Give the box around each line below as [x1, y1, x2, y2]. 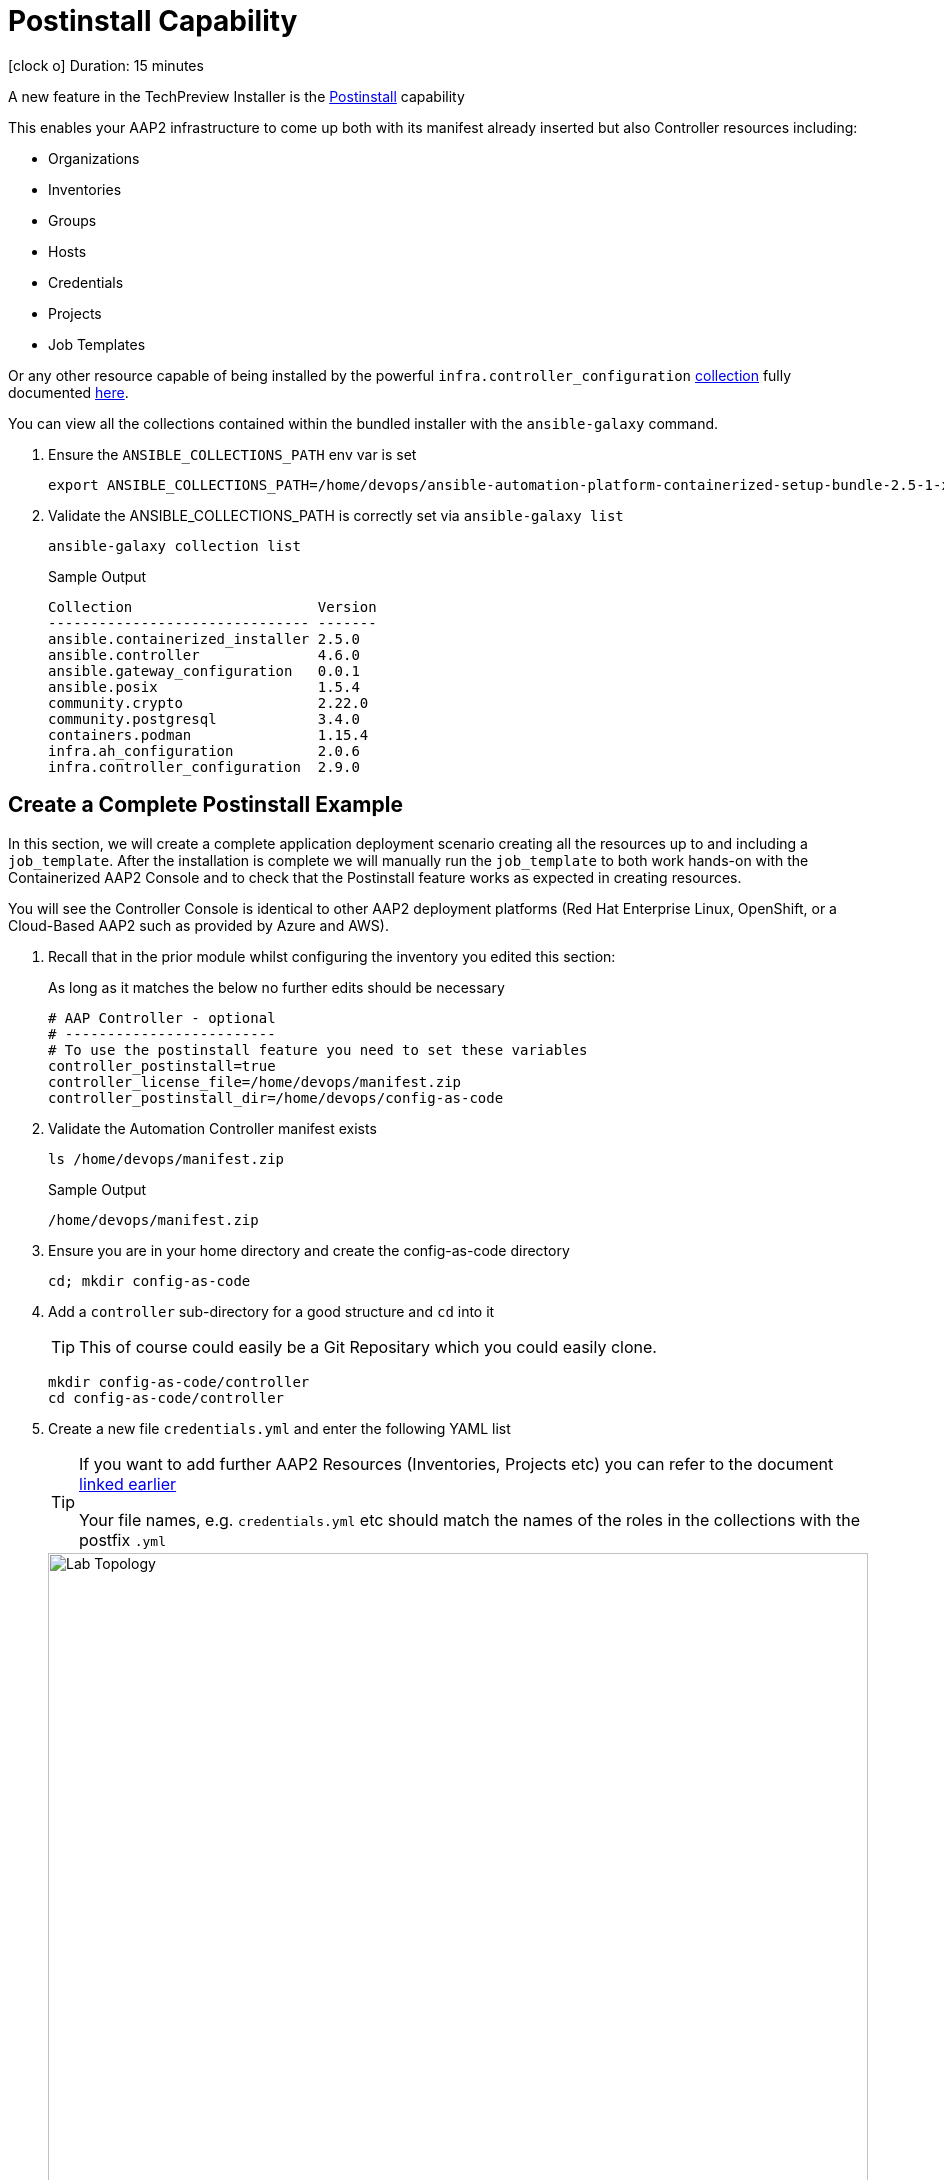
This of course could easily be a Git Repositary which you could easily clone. [79, 1336, 657, 1357]
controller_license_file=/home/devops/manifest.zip [48, 1073, 462, 1090]
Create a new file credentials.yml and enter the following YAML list [48, 1419, 511, 1437]
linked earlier [79, 1473, 177, 1494]
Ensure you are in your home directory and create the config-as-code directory [48, 1241, 570, 1259]
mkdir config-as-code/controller [48, 1373, 310, 1390]
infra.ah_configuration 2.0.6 [48, 742, 360, 759]
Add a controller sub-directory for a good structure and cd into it [48, 1302, 495, 1320]
